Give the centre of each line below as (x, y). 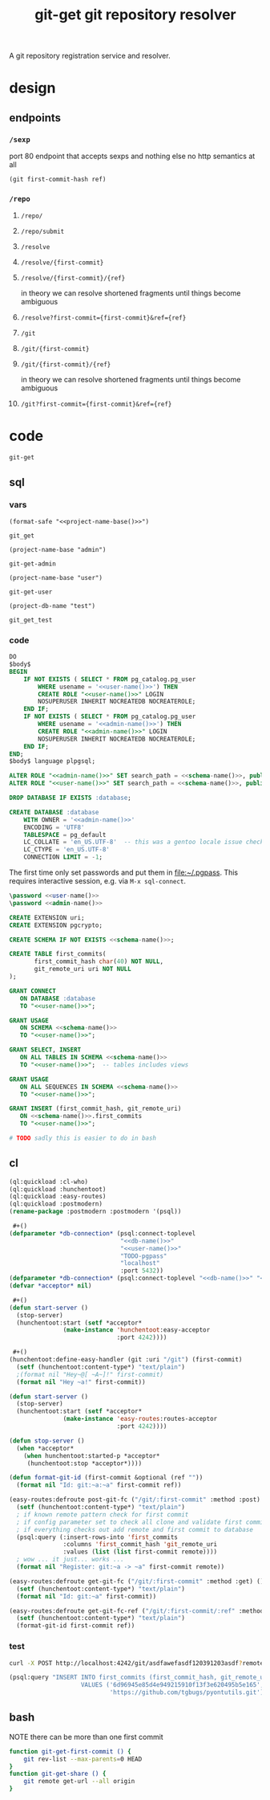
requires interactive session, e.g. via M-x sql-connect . (98, 881)
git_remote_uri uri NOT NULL (83, 969)
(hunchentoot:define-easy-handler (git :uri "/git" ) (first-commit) (126, 1360)
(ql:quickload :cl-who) (49, 1182)
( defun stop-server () (47, 1441)
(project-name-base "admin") (58, 549)
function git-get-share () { (58, 1774)
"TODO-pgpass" (143, 1256)
